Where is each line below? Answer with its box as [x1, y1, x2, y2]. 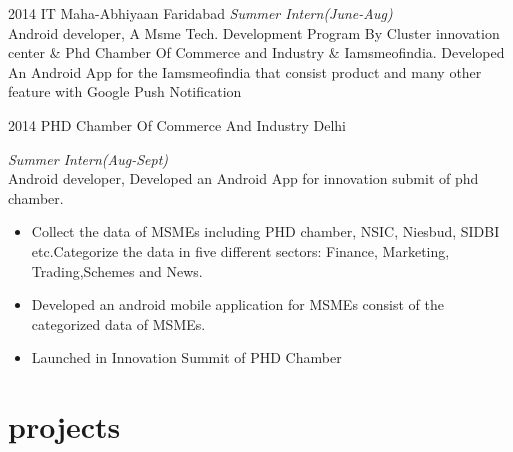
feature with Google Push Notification [8, 81, 242, 102]
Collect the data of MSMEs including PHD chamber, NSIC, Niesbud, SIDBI [31, 221, 500, 242]
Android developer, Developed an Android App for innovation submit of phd [8, 168, 479, 189]
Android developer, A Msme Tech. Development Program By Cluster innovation [8, 22, 500, 43]
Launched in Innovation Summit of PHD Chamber [31, 347, 342, 368]
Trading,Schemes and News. [31, 260, 203, 281]
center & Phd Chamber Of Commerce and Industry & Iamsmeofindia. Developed [8, 42, 505, 63]
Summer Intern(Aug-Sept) [8, 148, 169, 169]
